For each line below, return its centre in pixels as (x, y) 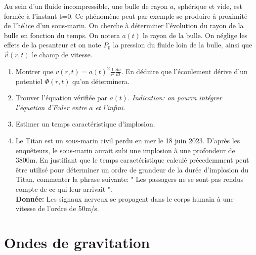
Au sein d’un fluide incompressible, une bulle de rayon (86, 6)
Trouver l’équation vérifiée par (62, 98)
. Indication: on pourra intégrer (175, 98)
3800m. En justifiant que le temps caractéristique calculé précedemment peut (132, 160)
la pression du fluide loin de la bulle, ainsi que (183, 45)
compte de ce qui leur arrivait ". (64, 189)
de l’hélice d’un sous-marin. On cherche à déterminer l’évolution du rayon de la (124, 25)
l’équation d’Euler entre (51, 107)
